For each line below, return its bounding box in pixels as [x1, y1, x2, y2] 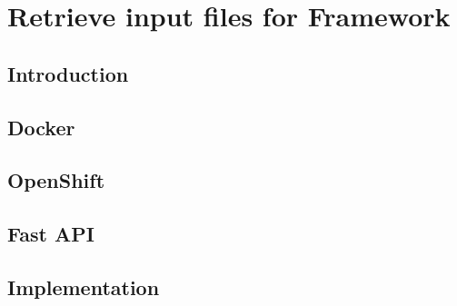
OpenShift [7, 166, 105, 194]
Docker [7, 113, 75, 141]
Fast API [7, 220, 94, 248]
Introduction [7, 59, 129, 87]
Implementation [7, 272, 160, 301]
